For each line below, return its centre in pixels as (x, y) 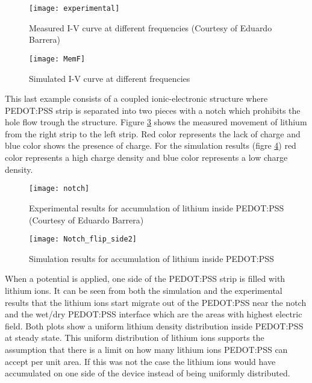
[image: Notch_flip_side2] (83, 239)
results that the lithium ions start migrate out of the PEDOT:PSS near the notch (156, 302)
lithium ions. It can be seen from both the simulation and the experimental (144, 290)
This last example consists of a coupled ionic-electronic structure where (136, 98)
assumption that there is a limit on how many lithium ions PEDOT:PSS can (146, 349)
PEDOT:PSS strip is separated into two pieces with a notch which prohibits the (153, 110)
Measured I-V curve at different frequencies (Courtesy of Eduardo (151, 27)
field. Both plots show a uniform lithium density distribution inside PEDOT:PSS (154, 325)
